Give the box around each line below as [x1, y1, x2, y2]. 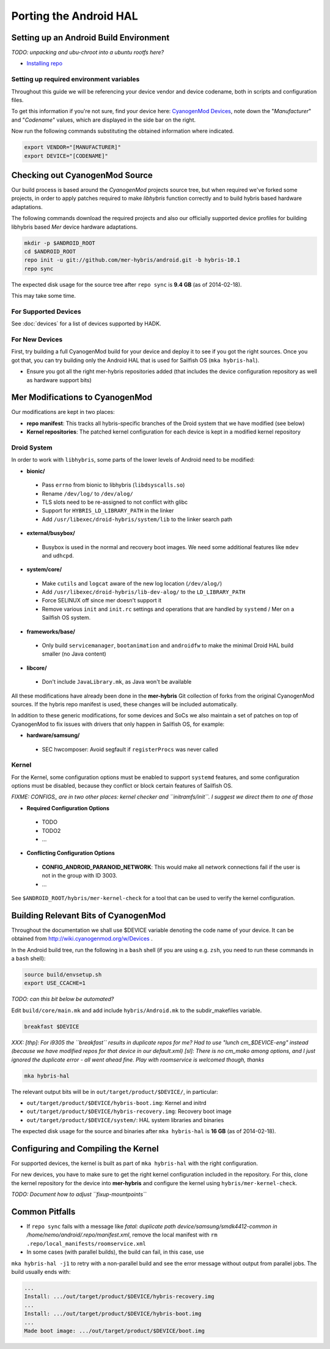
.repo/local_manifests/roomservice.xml [26, 1240, 146, 1247]
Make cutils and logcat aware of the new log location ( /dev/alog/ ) [42, 580, 222, 587]
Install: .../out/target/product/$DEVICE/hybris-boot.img [24, 1310, 202, 1317]
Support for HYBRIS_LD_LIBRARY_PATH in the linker [42, 507, 174, 514]
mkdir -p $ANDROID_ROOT [24, 239, 96, 246]
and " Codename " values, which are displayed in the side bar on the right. [11, 116, 196, 124]
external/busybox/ [26, 530, 76, 537]
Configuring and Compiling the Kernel [11, 1144, 159, 1154]
